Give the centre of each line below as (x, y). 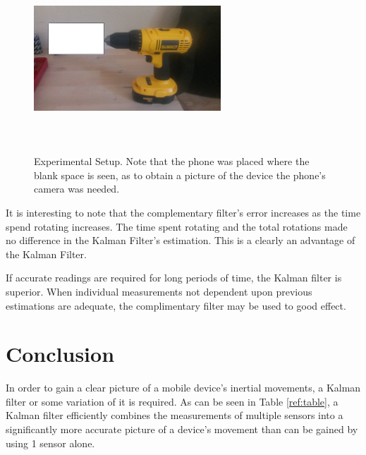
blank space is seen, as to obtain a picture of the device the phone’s (180, 175)
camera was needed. (77, 189)
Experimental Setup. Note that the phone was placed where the (172, 161)
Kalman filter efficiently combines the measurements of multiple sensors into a (175, 415)
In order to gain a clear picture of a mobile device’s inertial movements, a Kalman (183, 388)
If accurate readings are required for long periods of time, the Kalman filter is (174, 278)
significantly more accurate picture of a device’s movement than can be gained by (182, 429)
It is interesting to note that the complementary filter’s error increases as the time (183, 212)
